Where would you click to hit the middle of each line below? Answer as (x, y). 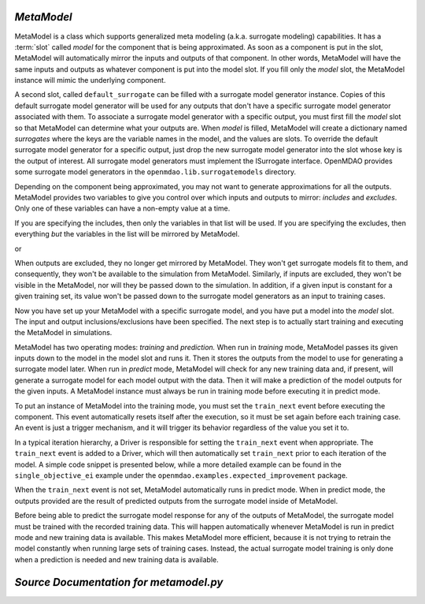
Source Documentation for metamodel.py (119, 582)
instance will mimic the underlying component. (90, 80)
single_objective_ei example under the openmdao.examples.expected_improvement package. (181, 475)
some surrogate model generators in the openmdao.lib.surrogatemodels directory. (155, 172)
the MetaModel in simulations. (63, 333)
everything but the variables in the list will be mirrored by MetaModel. (127, 234)
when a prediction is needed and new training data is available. (117, 559)
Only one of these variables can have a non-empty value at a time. (122, 208)
